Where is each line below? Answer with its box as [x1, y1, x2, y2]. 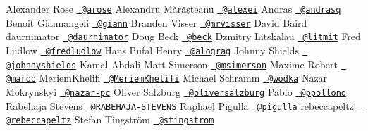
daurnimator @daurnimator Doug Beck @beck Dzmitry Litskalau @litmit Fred [6, 29, 361, 44]
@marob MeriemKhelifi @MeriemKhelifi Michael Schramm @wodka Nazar [6, 70, 328, 85]
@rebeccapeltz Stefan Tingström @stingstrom [6, 112, 214, 127]
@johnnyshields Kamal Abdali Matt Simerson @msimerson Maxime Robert [6, 56, 338, 71]
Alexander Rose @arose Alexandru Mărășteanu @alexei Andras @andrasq [6, 1, 341, 15]
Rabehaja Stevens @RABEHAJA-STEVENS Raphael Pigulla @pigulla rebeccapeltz [6, 98, 354, 113]
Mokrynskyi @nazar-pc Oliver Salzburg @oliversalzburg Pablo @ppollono [6, 84, 346, 99]
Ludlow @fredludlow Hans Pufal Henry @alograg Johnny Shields [6, 42, 300, 57]
